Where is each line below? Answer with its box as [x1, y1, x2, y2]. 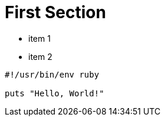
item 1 [28, 33, 51, 43]
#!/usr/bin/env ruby [5, 69, 100, 79]
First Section [5, 2, 106, 22]
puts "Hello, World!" [5, 88, 104, 98]
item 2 [28, 51, 52, 62]
